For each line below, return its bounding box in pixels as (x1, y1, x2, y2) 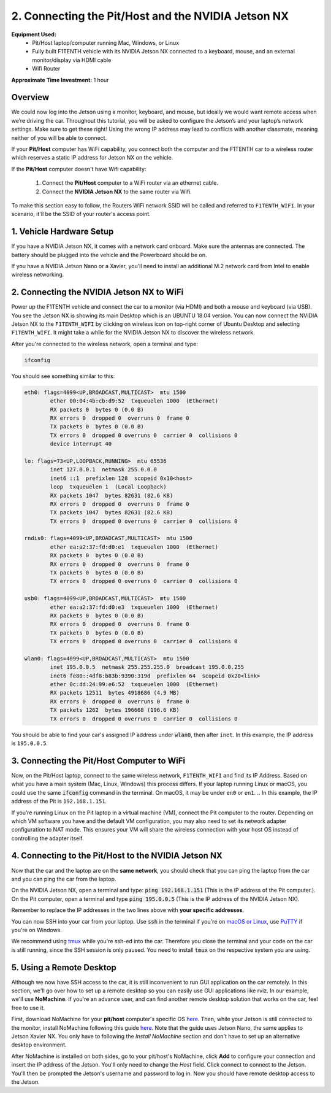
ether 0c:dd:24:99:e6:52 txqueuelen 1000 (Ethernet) (50, 681, 219, 688)
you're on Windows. (11, 926, 63, 933)
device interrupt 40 (50, 441, 112, 447)
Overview (11, 92, 50, 102)
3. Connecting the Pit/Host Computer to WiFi (11, 755, 186, 766)
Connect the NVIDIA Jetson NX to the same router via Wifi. (42, 188, 192, 195)
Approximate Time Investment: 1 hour (11, 76, 110, 83)
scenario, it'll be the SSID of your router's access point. (11, 210, 151, 218)
